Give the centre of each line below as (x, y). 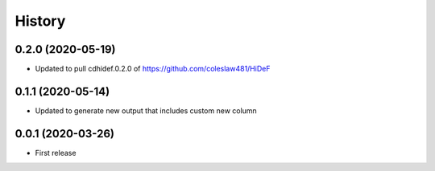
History (40, 21)
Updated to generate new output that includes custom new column (146, 110)
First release (56, 153)
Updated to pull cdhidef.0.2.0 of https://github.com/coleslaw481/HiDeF (153, 69)
